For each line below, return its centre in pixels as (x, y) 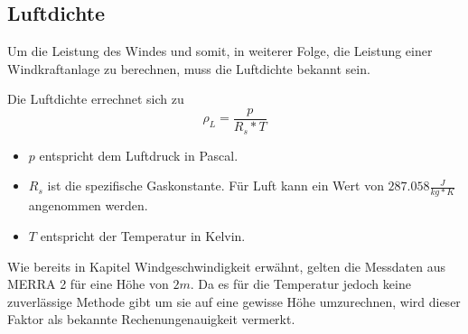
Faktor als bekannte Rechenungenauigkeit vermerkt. (151, 319)
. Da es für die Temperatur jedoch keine (300, 284)
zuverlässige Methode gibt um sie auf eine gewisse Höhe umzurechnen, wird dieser (234, 301)
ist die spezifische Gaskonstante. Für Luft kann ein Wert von (215, 186)
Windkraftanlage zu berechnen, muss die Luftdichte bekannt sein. (189, 68)
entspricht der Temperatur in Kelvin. (143, 236)
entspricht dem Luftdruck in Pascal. (139, 155)
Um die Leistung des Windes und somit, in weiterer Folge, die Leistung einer (220, 51)
